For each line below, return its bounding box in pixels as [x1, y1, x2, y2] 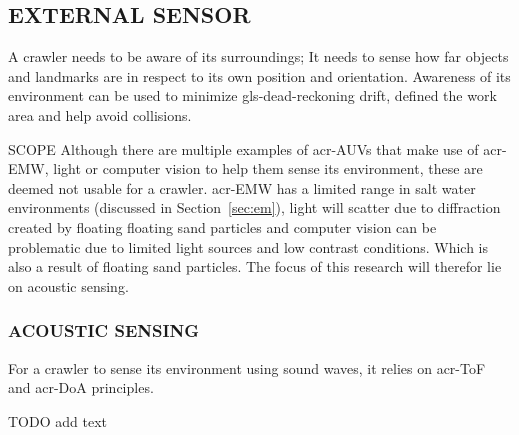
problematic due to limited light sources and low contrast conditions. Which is [8, 236, 489, 257]
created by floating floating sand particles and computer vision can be [8, 216, 437, 237]
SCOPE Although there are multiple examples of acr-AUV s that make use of [8, 138, 479, 159]
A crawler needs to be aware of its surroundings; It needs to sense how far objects [8, 46, 509, 67]
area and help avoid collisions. [8, 104, 192, 125]
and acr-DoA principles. [8, 377, 154, 398]
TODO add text [8, 410, 107, 431]
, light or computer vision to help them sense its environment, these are [44, 158, 483, 179]
